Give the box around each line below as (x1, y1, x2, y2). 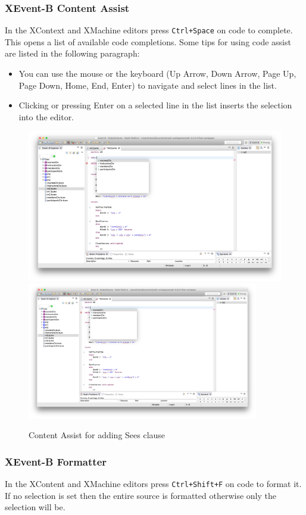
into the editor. (18, 110, 74, 123)
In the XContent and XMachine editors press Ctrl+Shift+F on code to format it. (5, 477, 302, 489)
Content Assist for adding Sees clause (29, 429, 166, 441)
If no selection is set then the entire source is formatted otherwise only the (5, 489, 276, 501)
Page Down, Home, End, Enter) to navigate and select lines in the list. (18, 79, 277, 91)
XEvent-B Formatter (5, 454, 107, 469)
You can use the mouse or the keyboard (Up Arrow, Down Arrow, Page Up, (18, 67, 296, 80)
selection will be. (5, 501, 65, 513)
